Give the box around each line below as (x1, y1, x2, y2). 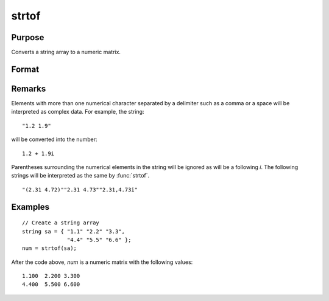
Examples (11, 201, 50, 212)
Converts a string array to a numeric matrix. (11, 49, 121, 56)
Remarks (11, 83, 46, 94)
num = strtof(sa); (22, 245, 77, 252)
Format (11, 64, 40, 74)
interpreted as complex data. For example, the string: (11, 108, 144, 116)
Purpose (11, 32, 44, 43)
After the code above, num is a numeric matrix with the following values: (11, 258, 193, 266)
